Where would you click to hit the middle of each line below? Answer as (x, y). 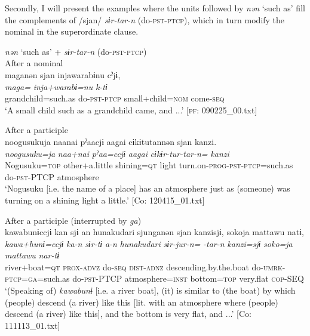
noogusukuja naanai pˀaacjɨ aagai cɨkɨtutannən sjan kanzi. (111, 141)
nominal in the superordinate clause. (72, 31)
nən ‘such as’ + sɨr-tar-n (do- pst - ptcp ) (76, 51)
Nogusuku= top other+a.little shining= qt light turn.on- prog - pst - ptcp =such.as (149, 165)
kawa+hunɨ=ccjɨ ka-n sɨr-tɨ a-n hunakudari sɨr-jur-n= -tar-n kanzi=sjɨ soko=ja (149, 243)
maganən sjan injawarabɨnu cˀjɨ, (63, 74)
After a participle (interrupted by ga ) (73, 220)
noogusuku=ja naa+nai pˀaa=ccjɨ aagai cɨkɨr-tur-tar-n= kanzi (117, 153)
